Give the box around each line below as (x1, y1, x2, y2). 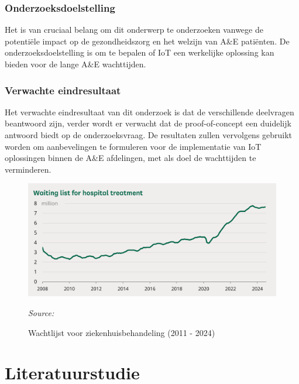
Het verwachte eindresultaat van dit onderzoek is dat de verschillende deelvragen (5, 105, 294, 118)
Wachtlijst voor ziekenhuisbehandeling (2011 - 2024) (28, 326, 215, 338)
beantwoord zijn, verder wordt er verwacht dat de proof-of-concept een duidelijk (5, 117, 291, 129)
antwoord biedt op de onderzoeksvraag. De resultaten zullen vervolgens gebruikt (5, 129, 293, 140)
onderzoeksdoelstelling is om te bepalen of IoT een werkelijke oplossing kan (5, 46, 274, 59)
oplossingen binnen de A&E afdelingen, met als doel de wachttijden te (5, 152, 256, 164)
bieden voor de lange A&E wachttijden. (5, 58, 146, 70)
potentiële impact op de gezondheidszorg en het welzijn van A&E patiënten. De (5, 35, 290, 47)
